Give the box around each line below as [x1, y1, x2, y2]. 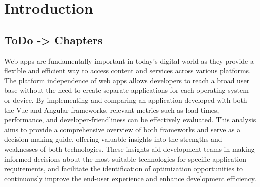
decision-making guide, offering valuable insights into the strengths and [4, 134, 222, 144]
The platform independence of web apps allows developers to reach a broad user [4, 75, 250, 85]
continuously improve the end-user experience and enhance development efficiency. [4, 173, 256, 183]
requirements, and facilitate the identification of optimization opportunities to [4, 163, 243, 174]
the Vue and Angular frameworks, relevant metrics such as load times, [4, 104, 219, 115]
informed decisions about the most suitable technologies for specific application [4, 153, 246, 164]
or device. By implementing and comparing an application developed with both [4, 94, 247, 105]
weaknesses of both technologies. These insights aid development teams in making [4, 143, 255, 154]
